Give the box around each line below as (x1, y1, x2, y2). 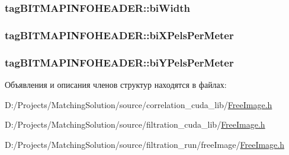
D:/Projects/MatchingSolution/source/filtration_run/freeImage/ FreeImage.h (5, 138, 284, 150)
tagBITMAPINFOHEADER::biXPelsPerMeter (5, 27, 234, 42)
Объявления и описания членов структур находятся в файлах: (5, 78, 227, 90)
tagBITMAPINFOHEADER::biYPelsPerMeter (5, 55, 234, 69)
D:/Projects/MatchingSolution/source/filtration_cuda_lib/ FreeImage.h (5, 118, 265, 131)
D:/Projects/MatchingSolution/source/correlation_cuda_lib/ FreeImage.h (5, 98, 272, 110)
